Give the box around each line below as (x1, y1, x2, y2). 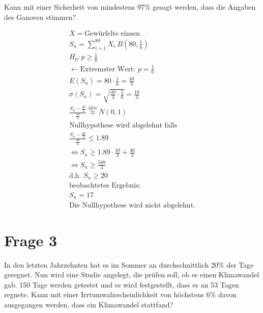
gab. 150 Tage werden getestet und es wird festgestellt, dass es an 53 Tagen (4, 279, 239, 290)
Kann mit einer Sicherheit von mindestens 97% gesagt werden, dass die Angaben (4, 2, 256, 12)
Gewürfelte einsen (84, 30, 140, 38)
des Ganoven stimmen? (4, 11, 76, 22)
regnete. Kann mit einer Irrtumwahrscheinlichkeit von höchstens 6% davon (4, 289, 237, 300)
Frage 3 (4, 229, 57, 250)
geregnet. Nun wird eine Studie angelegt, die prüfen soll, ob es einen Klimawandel (4, 269, 259, 280)
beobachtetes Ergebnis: (69, 181, 141, 189)
